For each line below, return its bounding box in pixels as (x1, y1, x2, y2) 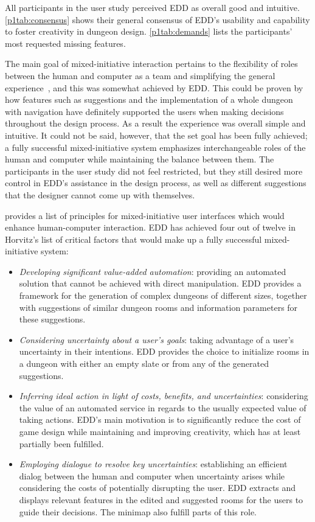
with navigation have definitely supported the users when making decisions (5, 105, 284, 117)
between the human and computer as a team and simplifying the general (5, 69, 275, 82)
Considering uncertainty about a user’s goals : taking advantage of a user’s (19, 333, 294, 346)
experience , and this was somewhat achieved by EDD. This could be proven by (5, 81, 303, 94)
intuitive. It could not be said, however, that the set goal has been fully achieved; (5, 128, 308, 141)
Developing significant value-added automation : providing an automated (19, 265, 286, 277)
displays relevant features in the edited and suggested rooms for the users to (19, 493, 303, 506)
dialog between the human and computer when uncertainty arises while (19, 469, 285, 482)
